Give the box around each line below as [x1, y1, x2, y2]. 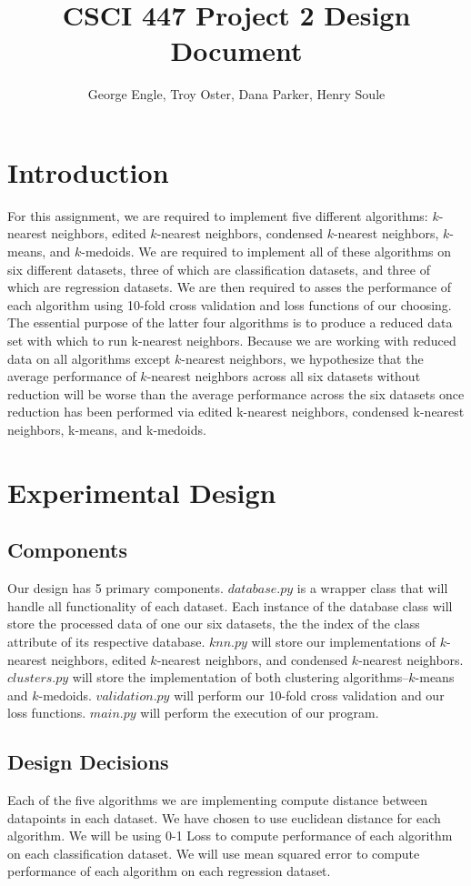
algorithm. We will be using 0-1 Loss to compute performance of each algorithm [7, 826, 453, 845]
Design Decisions [7, 748, 169, 776]
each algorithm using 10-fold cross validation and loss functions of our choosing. [7, 295, 452, 314]
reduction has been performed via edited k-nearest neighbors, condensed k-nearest [7, 402, 465, 421]
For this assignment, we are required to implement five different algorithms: [7, 206, 428, 225]
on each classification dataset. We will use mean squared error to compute [7, 843, 420, 862]
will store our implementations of [251, 631, 436, 650]
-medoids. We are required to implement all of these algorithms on [81, 242, 452, 261]
